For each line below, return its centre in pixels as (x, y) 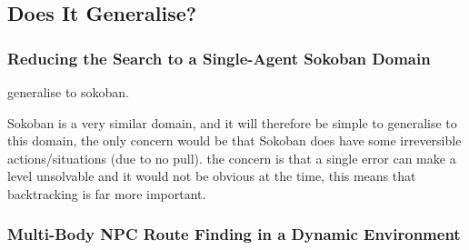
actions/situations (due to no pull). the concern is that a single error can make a (232, 158)
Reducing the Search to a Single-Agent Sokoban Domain (219, 58)
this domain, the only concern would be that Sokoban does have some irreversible (234, 140)
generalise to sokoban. (68, 92)
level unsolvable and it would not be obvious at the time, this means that (212, 176)
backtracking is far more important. (107, 193)
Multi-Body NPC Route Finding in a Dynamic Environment (234, 234)
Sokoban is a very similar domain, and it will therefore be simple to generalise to (232, 122)
